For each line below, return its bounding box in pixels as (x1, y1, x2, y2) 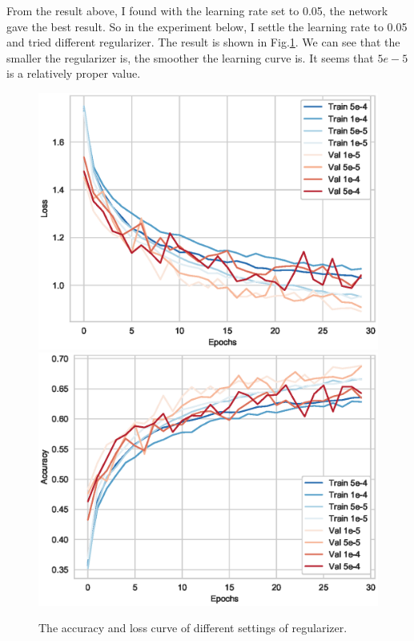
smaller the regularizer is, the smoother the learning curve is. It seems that (6, 49, 374, 66)
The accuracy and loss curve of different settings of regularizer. (38, 619, 348, 636)
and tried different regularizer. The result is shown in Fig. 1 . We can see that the (6, 34, 400, 50)
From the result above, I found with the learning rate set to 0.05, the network (6, 2, 388, 18)
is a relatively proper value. (6, 65, 141, 82)
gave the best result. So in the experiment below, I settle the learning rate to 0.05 (6, 18, 408, 34)
